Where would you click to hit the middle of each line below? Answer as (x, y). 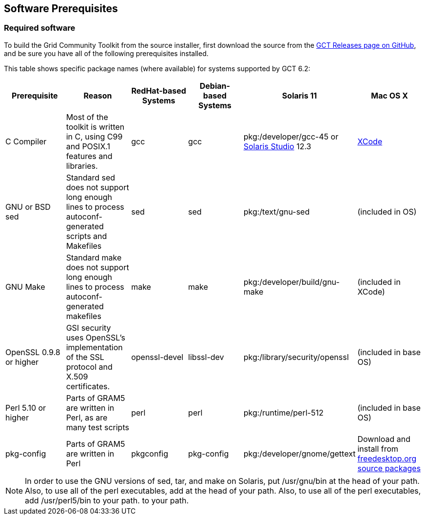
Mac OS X (390, 95)
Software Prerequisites (61, 9)
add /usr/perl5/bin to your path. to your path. (107, 500)
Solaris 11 (299, 95)
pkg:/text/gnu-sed (277, 211)
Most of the (87, 117)
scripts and (87, 236)
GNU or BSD (28, 207)
